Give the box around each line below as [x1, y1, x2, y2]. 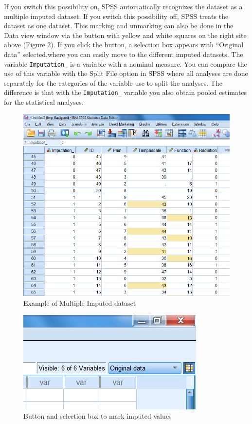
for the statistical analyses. [4, 97, 84, 107]
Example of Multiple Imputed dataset [23, 297, 136, 308]
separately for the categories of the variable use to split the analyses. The [4, 77, 222, 88]
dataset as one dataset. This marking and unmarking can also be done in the [4, 20, 234, 31]
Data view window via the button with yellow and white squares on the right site [4, 30, 247, 40]
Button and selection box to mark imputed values [23, 411, 172, 421]
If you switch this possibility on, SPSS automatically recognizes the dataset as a [4, 1, 243, 11]
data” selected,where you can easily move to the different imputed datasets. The [4, 49, 243, 59]
